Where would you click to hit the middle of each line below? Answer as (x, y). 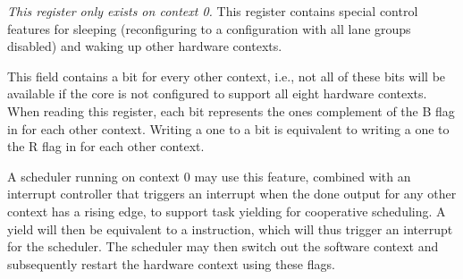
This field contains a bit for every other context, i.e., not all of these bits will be (227, 76)
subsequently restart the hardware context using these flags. (171, 263)
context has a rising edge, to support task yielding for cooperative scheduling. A (227, 211)
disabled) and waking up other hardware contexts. (145, 46)
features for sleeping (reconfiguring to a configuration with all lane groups (209, 28)
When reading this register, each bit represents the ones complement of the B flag (231, 110)
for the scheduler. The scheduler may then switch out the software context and (223, 246)
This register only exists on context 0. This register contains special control (213, 11)
